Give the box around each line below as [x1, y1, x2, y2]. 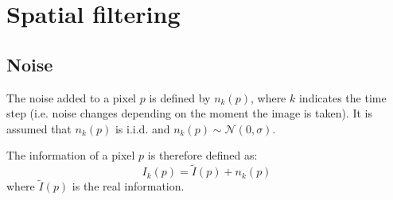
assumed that [6, 120, 72, 137]
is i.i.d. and [115, 120, 170, 137]
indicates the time [298, 89, 387, 106]
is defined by [149, 89, 211, 106]
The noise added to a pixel [6, 89, 137, 106]
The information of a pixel [6, 147, 135, 163]
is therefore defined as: [147, 147, 258, 163]
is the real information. [72, 178, 185, 194]
